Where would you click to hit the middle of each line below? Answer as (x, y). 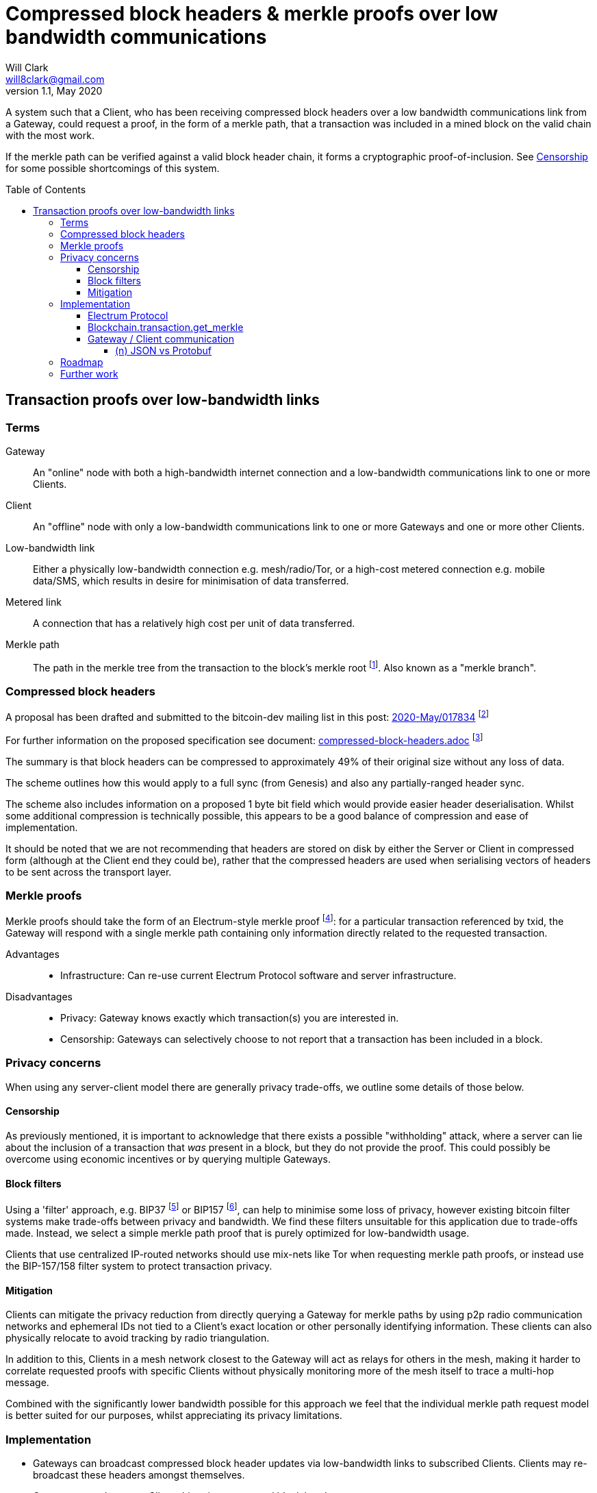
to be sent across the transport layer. (89, 872)
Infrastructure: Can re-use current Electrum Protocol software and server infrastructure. (258, 976)
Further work (89, 373)
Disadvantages (39, 997)
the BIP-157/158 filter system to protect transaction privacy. (139, 1266)
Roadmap (82, 362)
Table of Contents (46, 189)
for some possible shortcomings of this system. (113, 168)
